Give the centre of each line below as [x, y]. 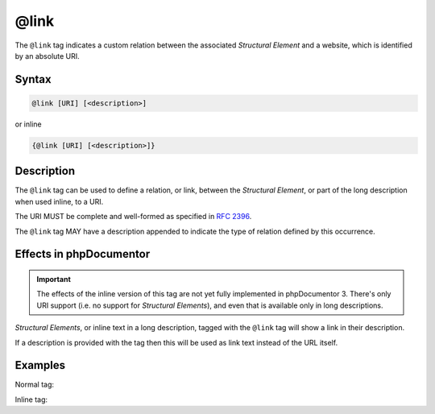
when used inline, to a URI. [59, 201]
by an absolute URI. [47, 56]
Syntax [33, 79]
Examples [40, 365]
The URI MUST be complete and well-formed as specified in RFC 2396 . [133, 217]
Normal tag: [35, 385]
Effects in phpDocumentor [83, 254]
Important [54, 279]
